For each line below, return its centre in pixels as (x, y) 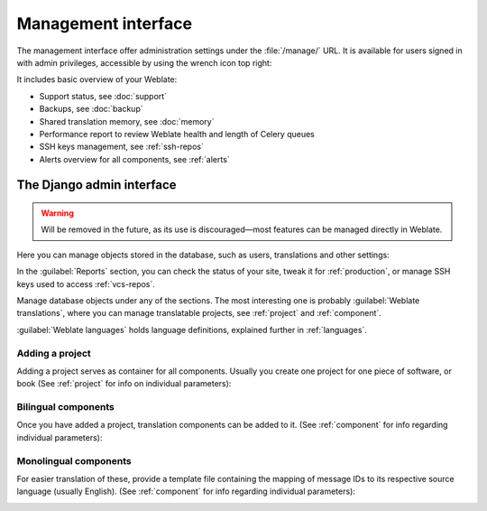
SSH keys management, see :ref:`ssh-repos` (122, 147)
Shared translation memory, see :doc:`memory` (127, 121)
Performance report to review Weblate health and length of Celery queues (177, 134)
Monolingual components (74, 460)
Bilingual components (65, 407)
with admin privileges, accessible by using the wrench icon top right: (144, 62)
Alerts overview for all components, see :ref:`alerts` (134, 159)
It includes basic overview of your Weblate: (97, 79)
